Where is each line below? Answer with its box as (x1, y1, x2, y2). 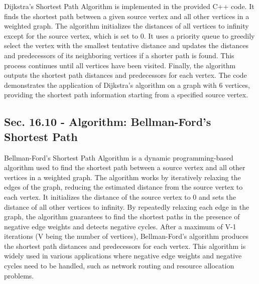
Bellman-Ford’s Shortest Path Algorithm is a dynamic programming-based (4, 152, 233, 163)
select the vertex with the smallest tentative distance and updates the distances (4, 40, 249, 51)
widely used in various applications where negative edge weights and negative (4, 250, 242, 261)
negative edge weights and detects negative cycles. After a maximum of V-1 (4, 221, 236, 231)
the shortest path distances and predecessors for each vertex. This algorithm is (4, 240, 246, 251)
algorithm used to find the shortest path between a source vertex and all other (4, 162, 245, 173)
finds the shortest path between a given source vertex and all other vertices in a (4, 11, 249, 21)
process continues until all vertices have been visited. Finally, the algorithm (4, 60, 236, 70)
